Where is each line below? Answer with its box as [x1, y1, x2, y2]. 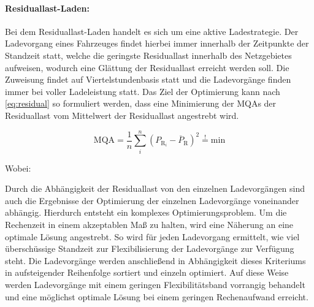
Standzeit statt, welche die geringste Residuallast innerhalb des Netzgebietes [5, 48, 292, 61]
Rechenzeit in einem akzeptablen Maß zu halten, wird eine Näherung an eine [5, 218, 294, 231]
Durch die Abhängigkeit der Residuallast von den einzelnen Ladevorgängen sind [5, 182, 305, 195]
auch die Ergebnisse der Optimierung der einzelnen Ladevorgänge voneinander [5, 194, 299, 207]
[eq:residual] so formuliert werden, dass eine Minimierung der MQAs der [5, 97, 277, 110]
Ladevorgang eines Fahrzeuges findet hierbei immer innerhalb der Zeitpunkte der [5, 37, 309, 50]
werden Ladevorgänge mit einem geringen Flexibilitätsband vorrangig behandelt [5, 278, 305, 291]
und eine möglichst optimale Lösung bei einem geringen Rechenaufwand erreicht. [5, 290, 308, 303]
